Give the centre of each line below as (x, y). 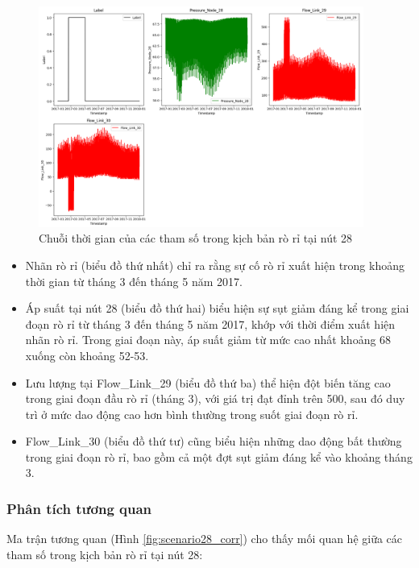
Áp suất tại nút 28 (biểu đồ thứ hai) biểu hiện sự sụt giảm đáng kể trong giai (217, 308)
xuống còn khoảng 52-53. (87, 355)
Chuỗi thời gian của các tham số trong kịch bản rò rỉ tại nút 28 (196, 238)
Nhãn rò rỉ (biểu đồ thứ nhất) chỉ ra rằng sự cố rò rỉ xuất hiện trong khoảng (215, 265)
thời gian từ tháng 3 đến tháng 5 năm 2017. (134, 281)
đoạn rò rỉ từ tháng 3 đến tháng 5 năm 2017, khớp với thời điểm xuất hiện (210, 323)
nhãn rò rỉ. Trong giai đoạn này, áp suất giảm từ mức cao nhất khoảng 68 (208, 340)
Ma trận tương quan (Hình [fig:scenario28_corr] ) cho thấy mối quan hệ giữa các (205, 539)
